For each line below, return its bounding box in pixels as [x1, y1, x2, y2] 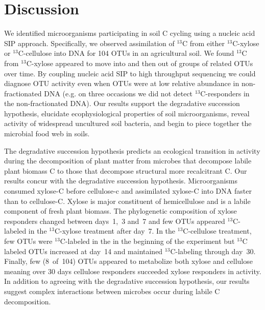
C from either [182, 37, 225, 48]
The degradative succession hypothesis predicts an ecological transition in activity [4, 145, 260, 156]
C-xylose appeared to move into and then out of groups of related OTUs [26, 57, 253, 68]
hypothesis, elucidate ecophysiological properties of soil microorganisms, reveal [4, 108, 250, 118]
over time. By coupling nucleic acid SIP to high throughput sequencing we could [4, 68, 256, 78]
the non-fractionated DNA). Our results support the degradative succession [4, 98, 240, 109]
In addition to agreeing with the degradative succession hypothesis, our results [4, 276, 250, 286]
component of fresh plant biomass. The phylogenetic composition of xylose [4, 205, 237, 216]
